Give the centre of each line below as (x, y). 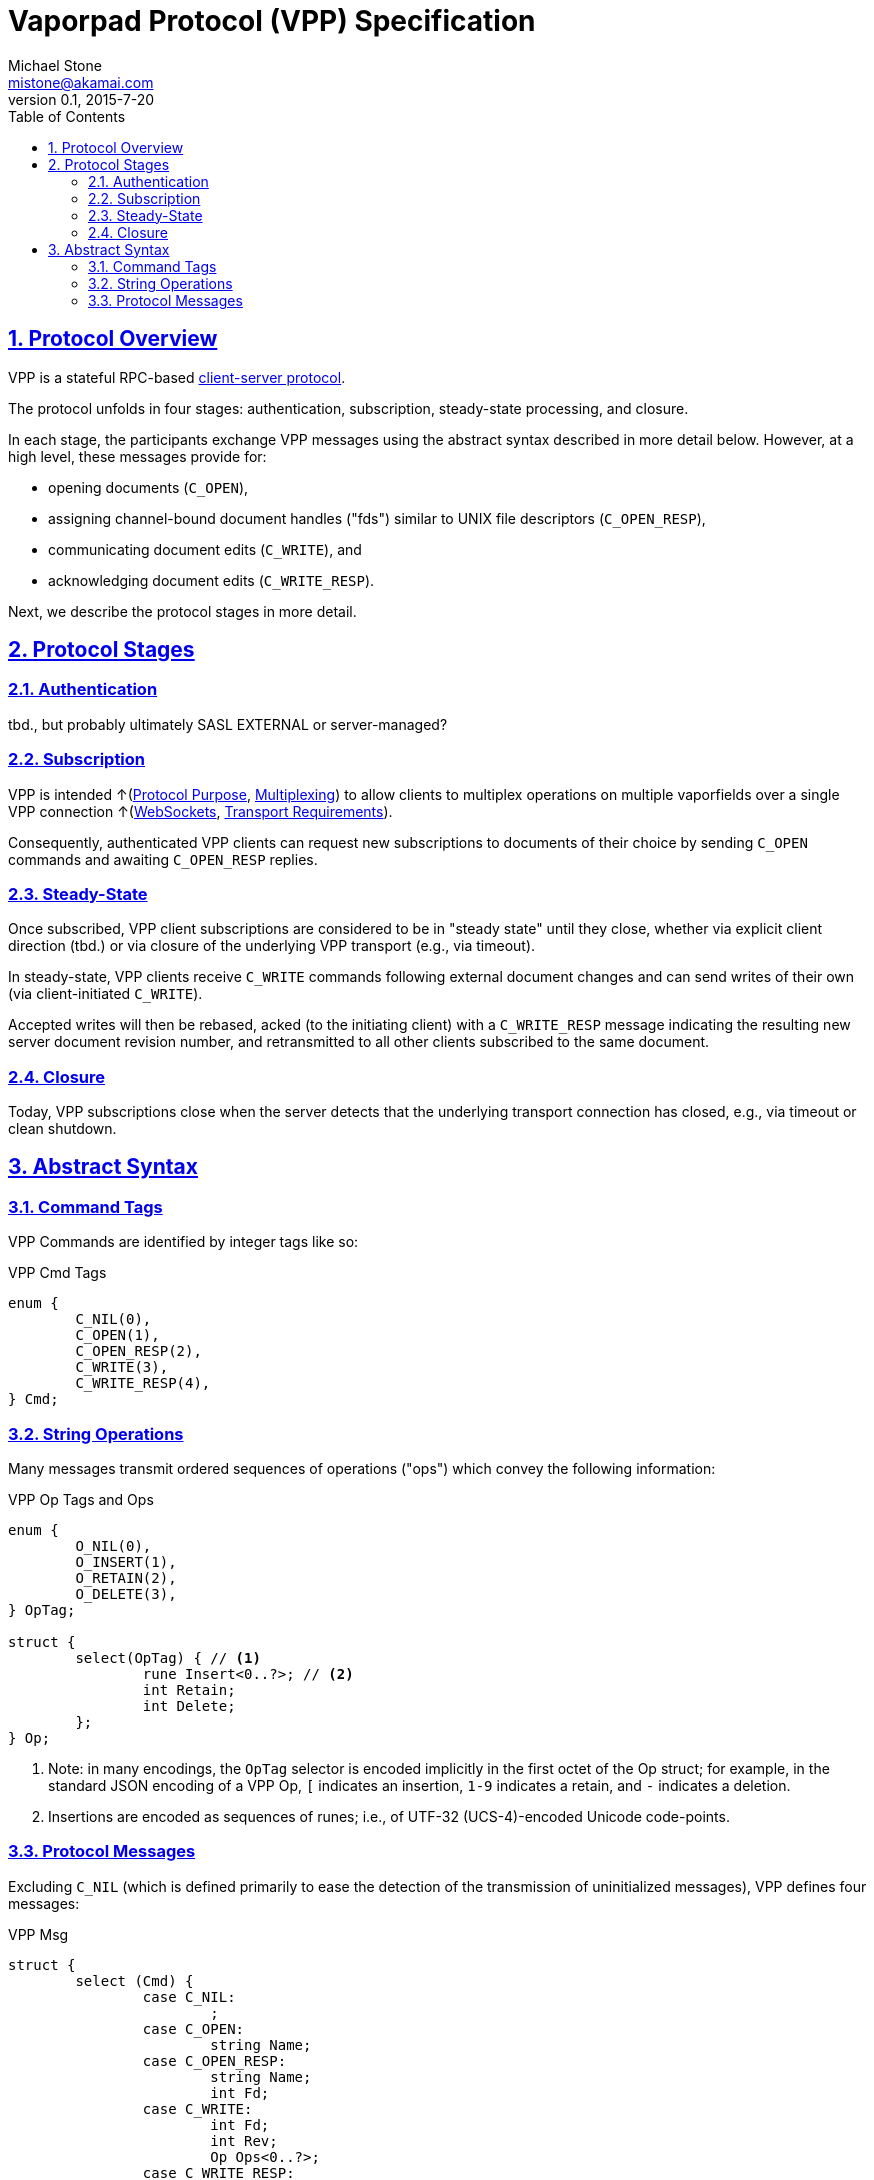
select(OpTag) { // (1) (168, 1658)
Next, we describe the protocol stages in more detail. (182, 611)
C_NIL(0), (113, 1319)
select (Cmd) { (134, 1980)
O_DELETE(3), (126, 1594)
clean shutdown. (62, 1129)
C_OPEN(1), (117, 1335)
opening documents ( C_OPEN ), (148, 487)
